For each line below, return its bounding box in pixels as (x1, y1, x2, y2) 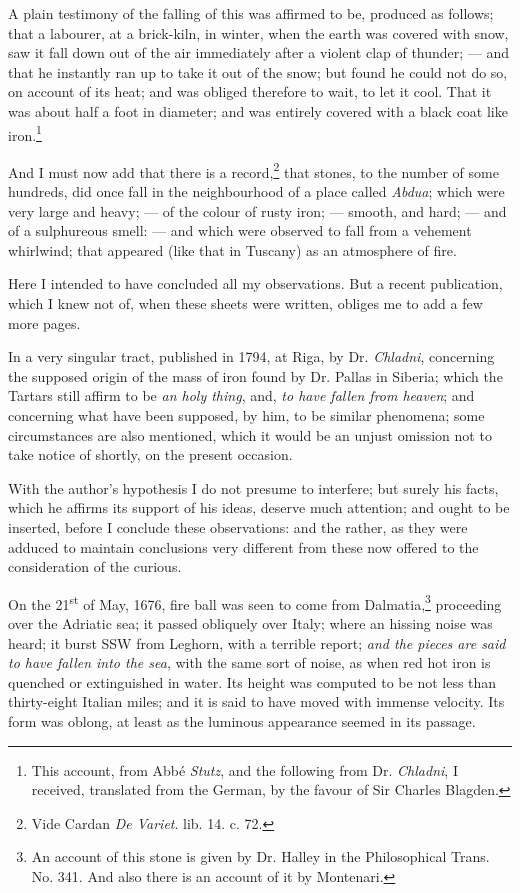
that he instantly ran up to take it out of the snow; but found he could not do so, (8, 61, 508, 82)
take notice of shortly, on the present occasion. (8, 444, 293, 465)
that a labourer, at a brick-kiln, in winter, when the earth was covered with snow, (8, 22, 509, 43)
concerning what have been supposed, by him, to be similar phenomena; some (8, 405, 485, 425)
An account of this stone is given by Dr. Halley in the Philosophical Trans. (31, 846, 490, 867)
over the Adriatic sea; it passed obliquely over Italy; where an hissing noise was (8, 613, 493, 633)
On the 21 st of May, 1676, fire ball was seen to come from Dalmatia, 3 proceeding (8, 590, 502, 614)
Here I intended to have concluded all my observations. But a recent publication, (8, 273, 503, 294)
